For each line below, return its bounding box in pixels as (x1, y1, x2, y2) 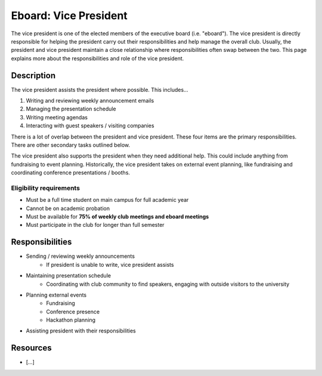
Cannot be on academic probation (26, 205, 110, 212)
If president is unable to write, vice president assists (46, 261, 174, 268)
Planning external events (26, 291, 86, 298)
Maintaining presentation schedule (26, 272, 112, 279)
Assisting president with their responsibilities (26, 327, 137, 334)
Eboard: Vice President (11, 9, 128, 22)
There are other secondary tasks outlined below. (11, 141, 131, 149)
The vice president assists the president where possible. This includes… (11, 86, 188, 93)
